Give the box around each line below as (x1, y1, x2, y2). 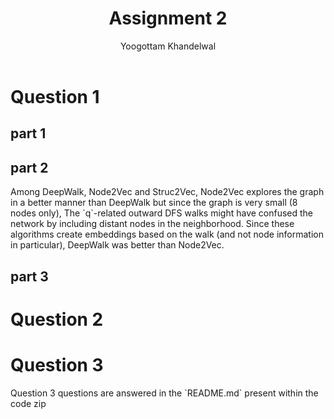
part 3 (10, 268, 49, 285)
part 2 (10, 159, 49, 176)
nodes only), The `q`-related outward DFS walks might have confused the (10, 207, 314, 219)
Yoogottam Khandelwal (119, 40, 217, 52)
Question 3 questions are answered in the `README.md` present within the (10, 387, 319, 399)
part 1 (10, 125, 47, 142)
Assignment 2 (108, 7, 228, 30)
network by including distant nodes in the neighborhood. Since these (10, 218, 295, 230)
